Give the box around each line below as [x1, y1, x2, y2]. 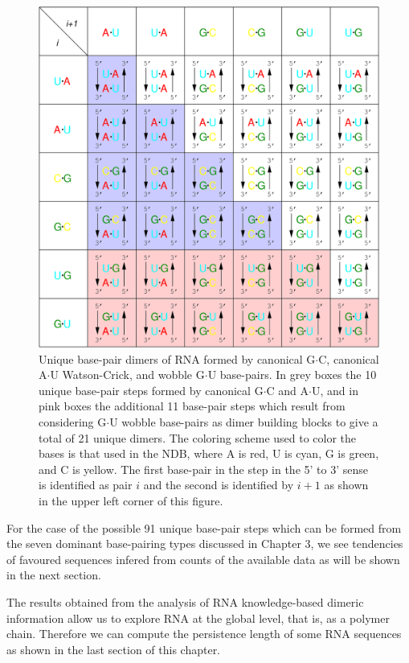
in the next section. [6, 566, 101, 583]
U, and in [311, 381, 358, 398]
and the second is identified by [143, 476, 294, 493]
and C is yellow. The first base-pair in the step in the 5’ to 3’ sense [39, 460, 368, 477]
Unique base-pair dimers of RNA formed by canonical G [39, 350, 316, 367]
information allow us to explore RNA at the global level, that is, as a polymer [6, 609, 390, 626]
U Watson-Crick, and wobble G [50, 366, 205, 383]
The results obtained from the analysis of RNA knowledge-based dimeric [6, 593, 364, 610]
